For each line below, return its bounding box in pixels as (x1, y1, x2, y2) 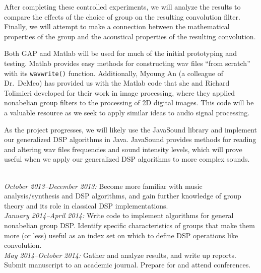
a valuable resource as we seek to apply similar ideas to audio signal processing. (4, 107, 250, 117)
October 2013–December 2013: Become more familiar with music (4, 180, 203, 191)
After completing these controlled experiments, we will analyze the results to (4, 2, 241, 12)
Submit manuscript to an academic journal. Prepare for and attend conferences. (4, 259, 251, 270)
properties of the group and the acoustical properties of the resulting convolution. (4, 31, 256, 41)
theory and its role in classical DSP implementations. (4, 200, 168, 211)
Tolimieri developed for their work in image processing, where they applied (4, 87, 235, 98)
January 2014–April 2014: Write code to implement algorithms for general (4, 210, 234, 221)
